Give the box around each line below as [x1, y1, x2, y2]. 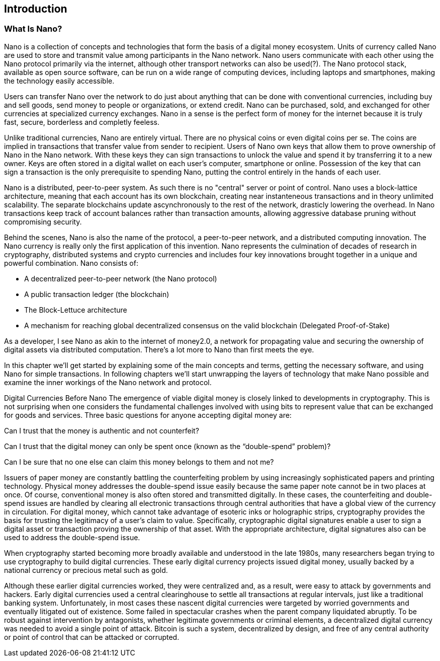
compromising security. [4, 217, 82, 226]
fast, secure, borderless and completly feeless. [4, 117, 159, 126]
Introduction [4, 3, 67, 15]
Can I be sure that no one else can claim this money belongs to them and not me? [4, 457, 274, 466]
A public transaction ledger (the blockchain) [24, 289, 169, 299]
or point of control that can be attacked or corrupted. [4, 632, 180, 641]
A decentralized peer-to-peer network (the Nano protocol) [24, 274, 217, 283]
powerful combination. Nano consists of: [4, 258, 138, 267]
